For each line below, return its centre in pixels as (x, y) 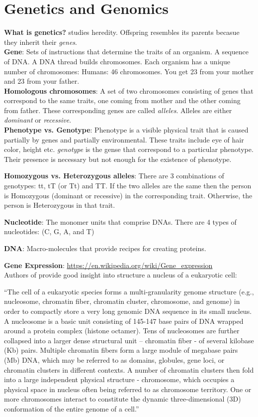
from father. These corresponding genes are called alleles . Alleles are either (118, 110)
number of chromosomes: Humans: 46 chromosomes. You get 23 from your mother (129, 71)
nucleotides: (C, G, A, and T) (49, 231)
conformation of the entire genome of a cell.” (72, 408)
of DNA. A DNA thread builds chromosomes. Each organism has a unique (117, 61)
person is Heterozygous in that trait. (60, 205)
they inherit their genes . (41, 42)
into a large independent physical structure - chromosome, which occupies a (119, 379)
